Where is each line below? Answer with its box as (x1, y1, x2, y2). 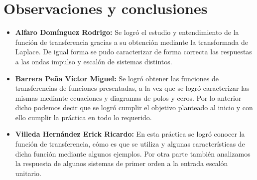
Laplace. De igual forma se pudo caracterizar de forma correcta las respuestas (15, 46, 252, 57)
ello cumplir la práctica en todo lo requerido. (15, 112, 152, 122)
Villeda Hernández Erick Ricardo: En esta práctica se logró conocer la (15, 129, 245, 139)
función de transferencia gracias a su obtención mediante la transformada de (15, 36, 248, 47)
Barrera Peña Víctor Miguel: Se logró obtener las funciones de (15, 73, 219, 83)
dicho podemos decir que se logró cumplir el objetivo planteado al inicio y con (15, 102, 253, 113)
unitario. (15, 168, 41, 178)
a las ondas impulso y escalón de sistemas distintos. (15, 56, 172, 66)
